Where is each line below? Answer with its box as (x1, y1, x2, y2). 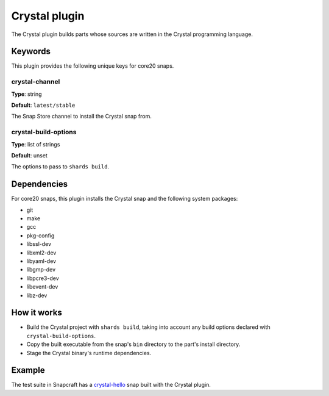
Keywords (11, 46, 51, 57)
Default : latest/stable (11, 101, 76, 109)
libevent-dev (26, 283, 58, 290)
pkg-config (26, 232, 55, 239)
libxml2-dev (26, 249, 57, 256)
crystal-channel (11, 77, 60, 86)
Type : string (11, 90, 42, 98)
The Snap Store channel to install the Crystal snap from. (11, 113, 152, 120)
